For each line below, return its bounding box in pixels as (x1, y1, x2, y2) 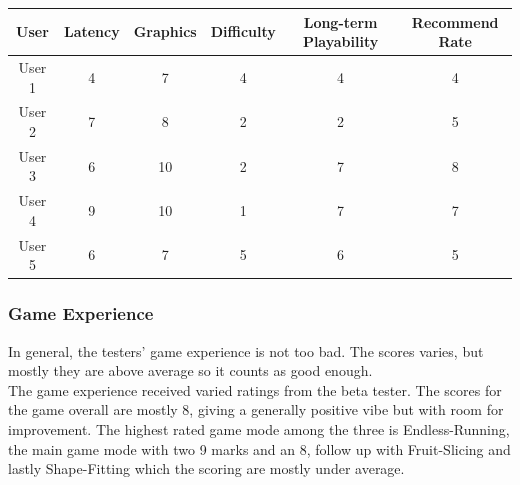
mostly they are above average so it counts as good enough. (8, 360, 373, 381)
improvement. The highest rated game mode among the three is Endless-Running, (8, 418, 510, 439)
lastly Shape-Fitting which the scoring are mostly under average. (8, 458, 405, 479)
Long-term (303, 11, 378, 32)
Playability (302, 31, 379, 52)
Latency (63, 21, 120, 42)
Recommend (411, 11, 499, 32)
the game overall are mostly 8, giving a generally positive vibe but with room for (8, 399, 504, 420)
